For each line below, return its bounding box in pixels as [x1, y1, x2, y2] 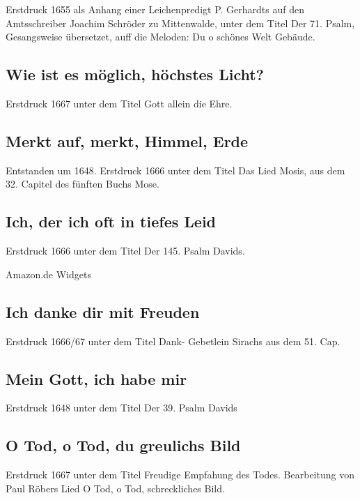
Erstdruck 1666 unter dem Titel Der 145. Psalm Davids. [6, 243, 245, 258]
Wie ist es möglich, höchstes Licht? [6, 63, 265, 85]
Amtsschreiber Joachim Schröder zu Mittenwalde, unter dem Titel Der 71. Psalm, [6, 15, 355, 30]
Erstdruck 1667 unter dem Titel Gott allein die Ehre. [6, 96, 233, 110]
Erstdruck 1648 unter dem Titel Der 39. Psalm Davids [6, 400, 237, 415]
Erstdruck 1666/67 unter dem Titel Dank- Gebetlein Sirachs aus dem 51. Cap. [6, 333, 341, 348]
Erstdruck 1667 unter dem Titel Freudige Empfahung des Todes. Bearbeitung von [6, 467, 354, 482]
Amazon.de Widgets [6, 266, 91, 281]
